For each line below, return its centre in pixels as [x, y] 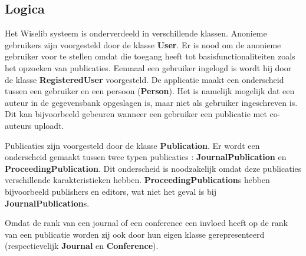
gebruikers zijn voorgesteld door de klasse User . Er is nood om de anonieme [143, 44]
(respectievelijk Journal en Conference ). [82, 246]
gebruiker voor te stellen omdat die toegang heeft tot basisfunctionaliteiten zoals [150, 56]
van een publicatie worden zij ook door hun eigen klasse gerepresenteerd [135, 234]
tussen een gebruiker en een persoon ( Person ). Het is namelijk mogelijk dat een [150, 91]
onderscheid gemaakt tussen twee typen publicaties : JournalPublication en [146, 157]
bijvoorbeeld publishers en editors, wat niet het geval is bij [111, 191]
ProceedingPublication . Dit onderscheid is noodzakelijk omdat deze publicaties [153, 168]
